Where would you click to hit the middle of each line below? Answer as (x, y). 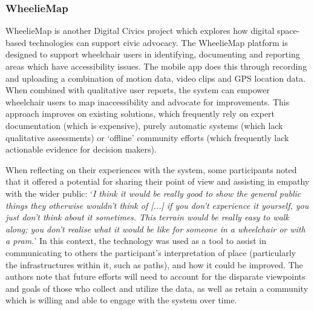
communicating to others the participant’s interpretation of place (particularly (151, 252)
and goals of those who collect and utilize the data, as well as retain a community (157, 288)
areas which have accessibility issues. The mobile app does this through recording (156, 66)
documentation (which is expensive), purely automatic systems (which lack (144, 125)
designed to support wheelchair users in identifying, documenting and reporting (153, 54)
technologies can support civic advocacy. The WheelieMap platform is (158, 42)
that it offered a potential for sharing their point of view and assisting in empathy (158, 181)
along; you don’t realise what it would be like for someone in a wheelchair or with (155, 229)
